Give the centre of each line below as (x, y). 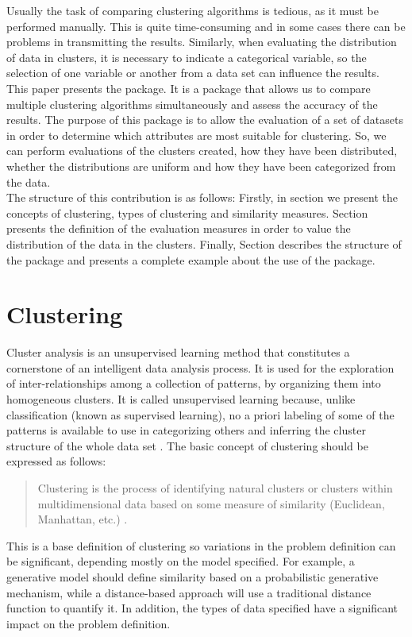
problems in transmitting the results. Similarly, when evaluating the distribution (202, 42)
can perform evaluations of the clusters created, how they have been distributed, (202, 151)
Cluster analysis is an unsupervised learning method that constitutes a (178, 352)
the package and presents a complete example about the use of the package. (191, 259)
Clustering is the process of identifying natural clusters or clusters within (215, 487)
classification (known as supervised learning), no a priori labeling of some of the (200, 414)
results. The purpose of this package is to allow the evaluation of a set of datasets (205, 120)
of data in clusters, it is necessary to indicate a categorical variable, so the (187, 57)
